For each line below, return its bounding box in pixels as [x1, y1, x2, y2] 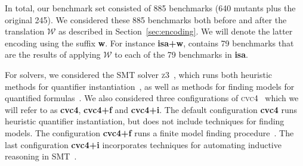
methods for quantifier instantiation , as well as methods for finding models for [5, 80, 295, 92]
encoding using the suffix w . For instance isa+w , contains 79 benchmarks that [5, 36, 294, 49]
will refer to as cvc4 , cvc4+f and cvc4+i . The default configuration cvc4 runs [5, 103, 298, 115]
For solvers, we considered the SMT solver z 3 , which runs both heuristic [5, 68, 273, 80]
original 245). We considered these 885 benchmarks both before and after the [5, 13, 287, 26]
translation [5, 25, 45, 37]
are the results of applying [5, 48, 101, 61]
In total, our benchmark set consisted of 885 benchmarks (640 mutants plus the [5, 2, 296, 14]
